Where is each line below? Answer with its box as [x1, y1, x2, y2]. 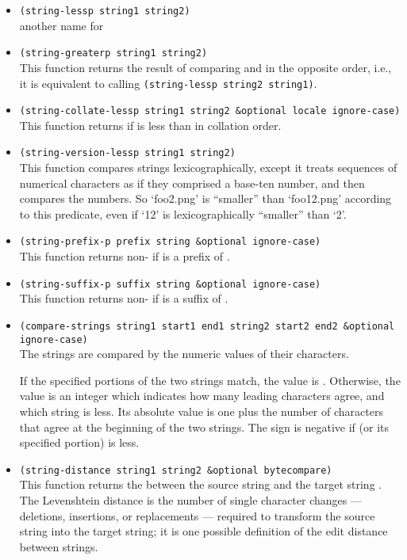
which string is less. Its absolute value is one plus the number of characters [19, 403, 383, 420]
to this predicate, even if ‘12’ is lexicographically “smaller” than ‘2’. [19, 205, 347, 222]
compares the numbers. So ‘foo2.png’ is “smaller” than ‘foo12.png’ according [19, 190, 392, 207]
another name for [19, 17, 104, 33]
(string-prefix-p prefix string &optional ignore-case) [19, 236, 321, 248]
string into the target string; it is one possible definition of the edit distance [19, 523, 388, 539]
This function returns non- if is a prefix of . [19, 248, 230, 265]
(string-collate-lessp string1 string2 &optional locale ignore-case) [19, 105, 401, 117]
